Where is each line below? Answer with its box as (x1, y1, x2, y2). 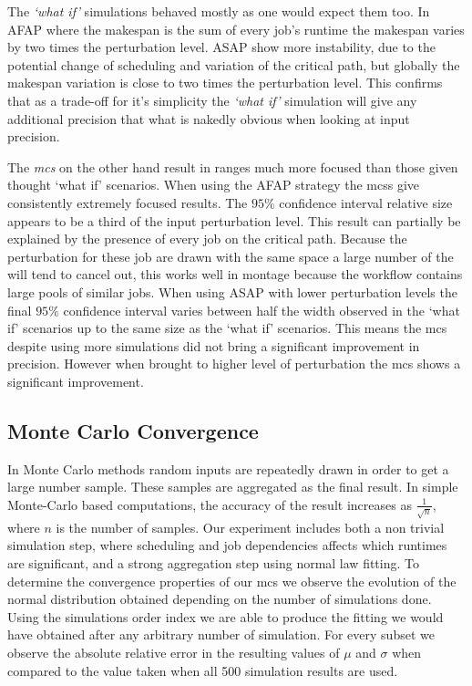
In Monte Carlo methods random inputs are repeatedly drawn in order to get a (7, 459, 449, 478)
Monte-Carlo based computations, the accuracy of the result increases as (7, 494, 412, 514)
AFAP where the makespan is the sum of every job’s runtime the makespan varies (7, 19, 465, 38)
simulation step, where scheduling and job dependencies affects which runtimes (7, 535, 447, 555)
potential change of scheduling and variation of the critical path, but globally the (7, 55, 460, 74)
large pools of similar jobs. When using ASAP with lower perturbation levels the (7, 282, 457, 301)
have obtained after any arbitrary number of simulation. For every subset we (7, 625, 435, 644)
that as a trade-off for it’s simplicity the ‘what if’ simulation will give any (7, 90, 417, 109)
